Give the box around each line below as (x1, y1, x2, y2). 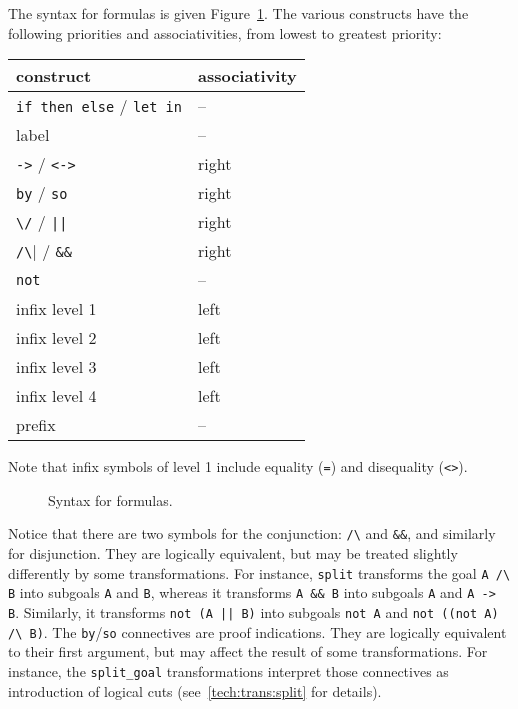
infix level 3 (16, 355, 97, 379)
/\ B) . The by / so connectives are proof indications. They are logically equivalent (8, 621, 507, 642)
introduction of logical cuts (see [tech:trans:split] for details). (8, 680, 382, 701)
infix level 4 (16, 384, 97, 408)
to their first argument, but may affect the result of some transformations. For (8, 641, 488, 662)
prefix (16, 413, 56, 437)
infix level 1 (16, 297, 97, 321)
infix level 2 (16, 326, 97, 350)
